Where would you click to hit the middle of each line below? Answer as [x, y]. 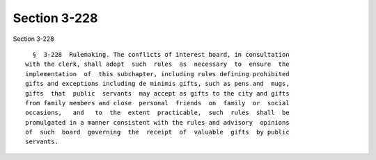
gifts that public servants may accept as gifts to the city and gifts [157, 93]
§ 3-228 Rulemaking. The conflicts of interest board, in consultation [161, 54]
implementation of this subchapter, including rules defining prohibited [157, 74]
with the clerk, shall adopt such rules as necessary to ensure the [157, 64]
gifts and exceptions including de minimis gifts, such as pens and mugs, [157, 84]
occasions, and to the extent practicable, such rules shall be [157, 113]
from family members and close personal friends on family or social [157, 103]
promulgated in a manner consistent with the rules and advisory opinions [157, 122]
